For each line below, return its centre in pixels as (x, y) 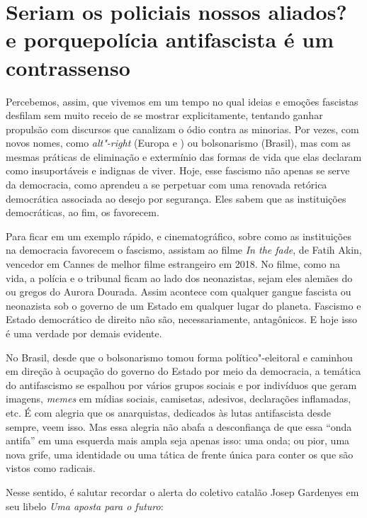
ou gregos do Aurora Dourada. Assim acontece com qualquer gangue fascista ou (179, 292)
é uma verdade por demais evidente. (84, 333)
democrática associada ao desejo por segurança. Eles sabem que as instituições (176, 198)
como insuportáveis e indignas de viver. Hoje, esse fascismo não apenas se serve (178, 170)
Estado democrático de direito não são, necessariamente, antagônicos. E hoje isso (182, 319)
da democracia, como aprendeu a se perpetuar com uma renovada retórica (166, 185)
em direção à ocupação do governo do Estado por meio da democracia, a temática (183, 371)
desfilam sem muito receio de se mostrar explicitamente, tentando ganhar (164, 115)
